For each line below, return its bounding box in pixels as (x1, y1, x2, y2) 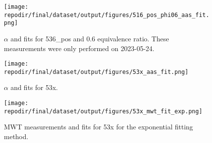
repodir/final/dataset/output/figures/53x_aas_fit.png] (4, 68, 189, 75)
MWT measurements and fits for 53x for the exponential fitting (4, 122, 193, 132)
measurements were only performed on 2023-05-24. (4, 43, 155, 53)
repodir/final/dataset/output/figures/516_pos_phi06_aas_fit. (4, 11, 210, 18)
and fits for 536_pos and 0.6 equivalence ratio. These (10, 33, 169, 43)
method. (4, 131, 29, 141)
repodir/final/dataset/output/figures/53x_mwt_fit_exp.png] (4, 107, 203, 115)
